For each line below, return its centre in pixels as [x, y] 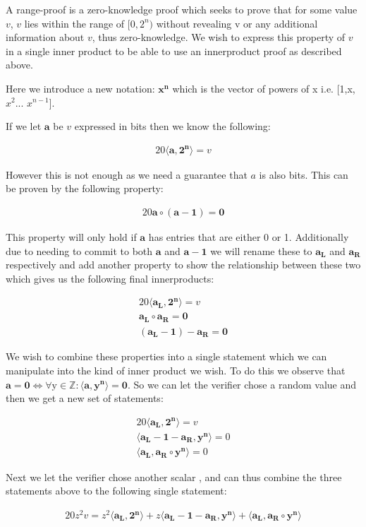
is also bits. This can [304, 174]
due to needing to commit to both [79, 250]
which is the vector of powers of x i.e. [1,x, [264, 88]
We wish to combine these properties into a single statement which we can [166, 356]
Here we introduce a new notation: [80, 88]
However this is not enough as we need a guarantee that [127, 174]
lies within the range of [74, 23]
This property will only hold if [71, 237]
